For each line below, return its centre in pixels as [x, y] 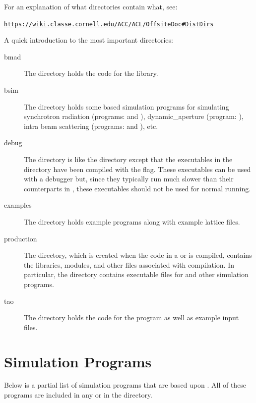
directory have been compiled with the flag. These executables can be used [137, 169]
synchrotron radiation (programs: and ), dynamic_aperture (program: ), [134, 116]
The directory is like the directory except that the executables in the [128, 159]
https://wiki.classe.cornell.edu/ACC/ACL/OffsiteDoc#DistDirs [109, 24]
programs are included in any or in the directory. [78, 395]
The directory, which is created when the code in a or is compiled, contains [138, 255]
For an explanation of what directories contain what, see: [91, 6]
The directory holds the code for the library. [91, 73]
